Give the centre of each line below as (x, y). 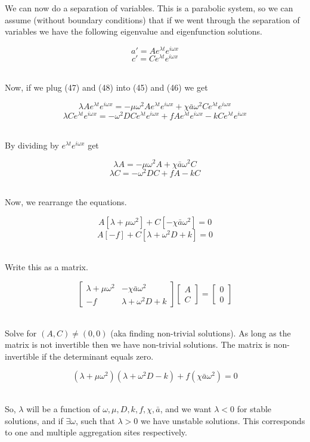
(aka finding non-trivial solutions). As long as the (201, 333)
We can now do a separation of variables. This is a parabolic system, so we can (149, 8)
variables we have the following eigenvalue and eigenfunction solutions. (134, 31)
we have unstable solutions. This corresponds (223, 420)
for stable (254, 408)
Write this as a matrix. (46, 267)
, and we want (186, 408)
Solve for (21, 333)
